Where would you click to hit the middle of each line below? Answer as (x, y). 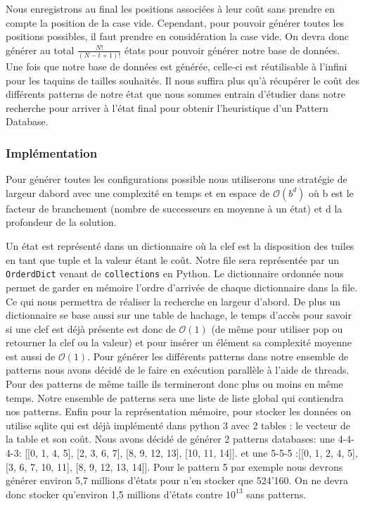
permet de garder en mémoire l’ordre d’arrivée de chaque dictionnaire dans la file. (182, 287)
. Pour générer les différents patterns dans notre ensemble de (218, 356)
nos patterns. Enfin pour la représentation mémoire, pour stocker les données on (179, 411)
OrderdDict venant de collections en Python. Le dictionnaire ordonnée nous (175, 273)
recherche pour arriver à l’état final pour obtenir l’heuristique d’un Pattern (167, 107)
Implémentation (52, 152)
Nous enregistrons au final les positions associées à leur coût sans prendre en (171, 8)
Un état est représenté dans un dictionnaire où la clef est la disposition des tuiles (180, 246)
